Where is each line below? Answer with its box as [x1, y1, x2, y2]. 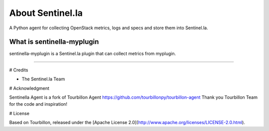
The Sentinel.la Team [21, 76, 65, 82]
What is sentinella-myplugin [9, 38, 99, 46]
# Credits [9, 67, 28, 73]
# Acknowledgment [9, 85, 50, 91]
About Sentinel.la [9, 7, 83, 18]
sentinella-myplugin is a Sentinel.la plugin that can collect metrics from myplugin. [9, 51, 176, 57]
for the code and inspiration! [9, 101, 67, 107]
